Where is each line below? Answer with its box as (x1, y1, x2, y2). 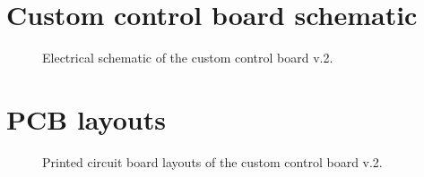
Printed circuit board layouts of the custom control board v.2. (42, 152, 383, 171)
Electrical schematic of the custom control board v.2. (42, 48, 333, 67)
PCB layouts (6, 100, 166, 137)
